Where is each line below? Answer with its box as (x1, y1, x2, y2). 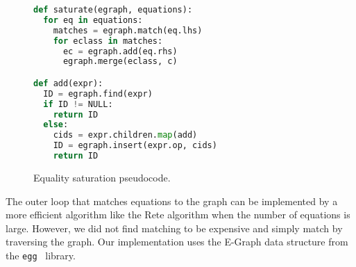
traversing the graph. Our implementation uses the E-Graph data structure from (6, 234, 348, 249)
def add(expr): (33, 78, 103, 88)
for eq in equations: (43, 15, 143, 25)
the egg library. (6, 248, 76, 262)
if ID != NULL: (43, 99, 113, 109)
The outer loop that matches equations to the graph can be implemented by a (6, 193, 338, 208)
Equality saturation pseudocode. (33, 170, 171, 184)
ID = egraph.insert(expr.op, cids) (53, 140, 217, 151)
